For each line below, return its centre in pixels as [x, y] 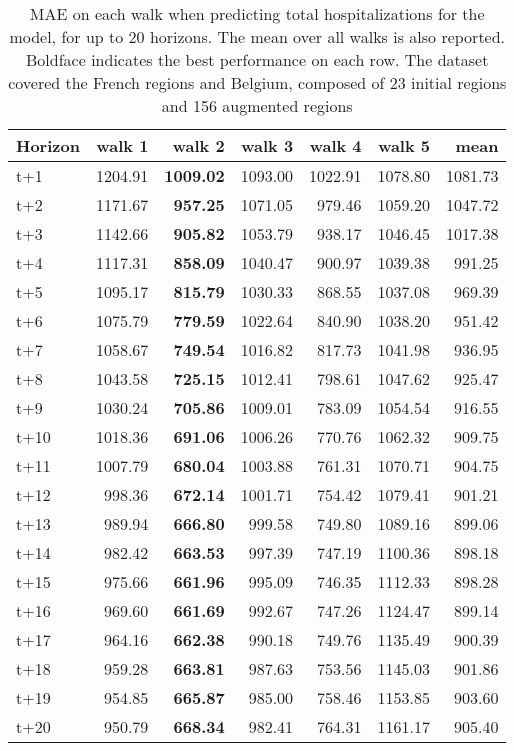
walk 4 [335, 145]
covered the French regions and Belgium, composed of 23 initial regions [257, 82]
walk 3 [267, 145]
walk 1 [122, 145]
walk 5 [404, 145]
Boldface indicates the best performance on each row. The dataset [257, 59]
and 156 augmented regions [257, 105]
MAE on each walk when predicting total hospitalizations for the [257, 13]
